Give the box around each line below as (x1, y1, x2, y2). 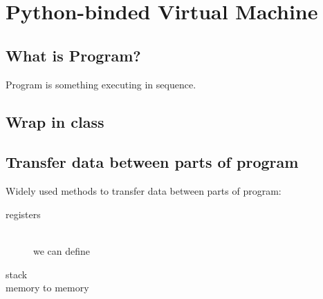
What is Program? (6, 44, 141, 66)
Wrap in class (6, 110, 104, 132)
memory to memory (6, 280, 89, 295)
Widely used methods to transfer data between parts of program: (6, 184, 282, 198)
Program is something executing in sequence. (6, 77, 196, 91)
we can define (33, 243, 91, 258)
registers (6, 206, 41, 221)
